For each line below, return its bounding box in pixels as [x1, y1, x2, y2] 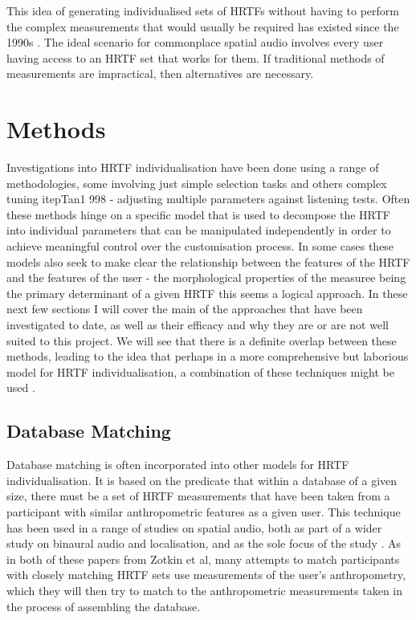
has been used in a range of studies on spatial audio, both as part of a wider [6, 519, 382, 536]
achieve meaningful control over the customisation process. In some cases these [6, 238, 394, 255]
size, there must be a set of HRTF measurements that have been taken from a [6, 487, 390, 504]
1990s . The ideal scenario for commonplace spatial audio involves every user [6, 34, 384, 51]
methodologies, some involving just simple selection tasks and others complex [6, 174, 387, 191]
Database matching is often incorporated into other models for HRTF [6, 456, 349, 473]
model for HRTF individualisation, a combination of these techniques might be [6, 363, 394, 380]
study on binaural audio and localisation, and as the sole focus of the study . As [6, 535, 402, 552]
